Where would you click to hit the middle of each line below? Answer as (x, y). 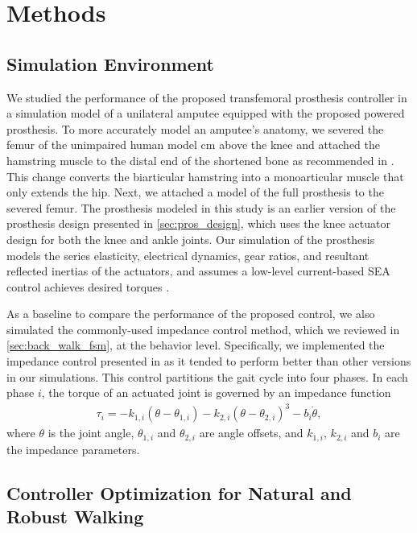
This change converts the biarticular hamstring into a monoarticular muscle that (205, 176)
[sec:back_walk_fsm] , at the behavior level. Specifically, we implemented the (196, 345)
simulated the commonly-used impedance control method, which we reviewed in (203, 329)
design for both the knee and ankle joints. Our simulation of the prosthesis (191, 239)
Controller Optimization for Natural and (179, 492)
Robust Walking (75, 516)
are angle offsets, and (251, 433)
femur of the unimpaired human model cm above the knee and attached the (194, 145)
